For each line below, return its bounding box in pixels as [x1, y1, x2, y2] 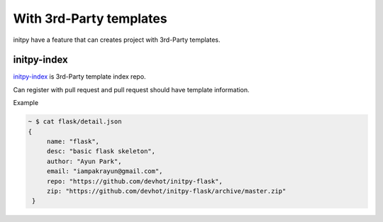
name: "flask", [46, 138, 99, 145]
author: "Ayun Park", [46, 157, 122, 165]
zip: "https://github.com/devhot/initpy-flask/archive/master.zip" [46, 187, 287, 195]
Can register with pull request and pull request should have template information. [13, 85, 250, 94]
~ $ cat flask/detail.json [28, 118, 122, 126]
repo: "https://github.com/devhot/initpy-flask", [46, 177, 223, 185]
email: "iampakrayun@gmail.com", [46, 167, 163, 175]
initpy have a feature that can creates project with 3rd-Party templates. [13, 35, 221, 44]
